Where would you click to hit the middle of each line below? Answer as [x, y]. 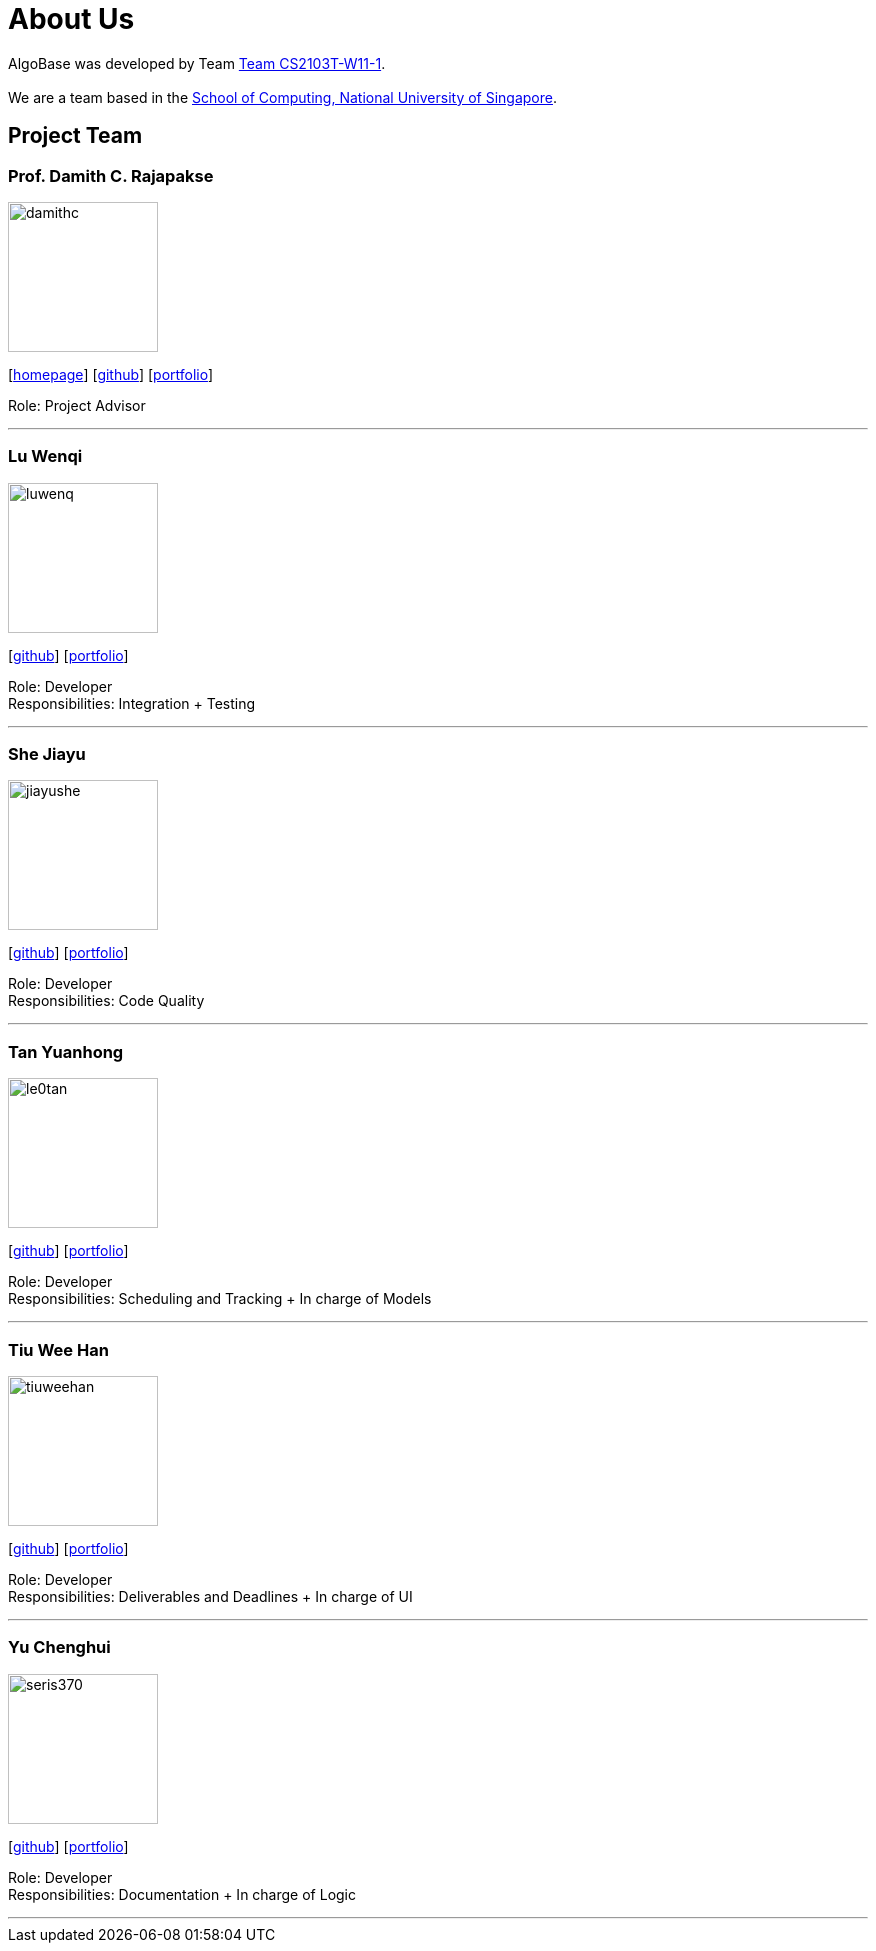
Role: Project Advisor [77, 405]
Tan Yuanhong [66, 1051]
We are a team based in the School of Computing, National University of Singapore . [283, 97]
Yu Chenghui [59, 1647]
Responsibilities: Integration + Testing [132, 703]
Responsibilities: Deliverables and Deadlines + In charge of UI [210, 1596]
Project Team [75, 136]
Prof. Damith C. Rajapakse [111, 175]
